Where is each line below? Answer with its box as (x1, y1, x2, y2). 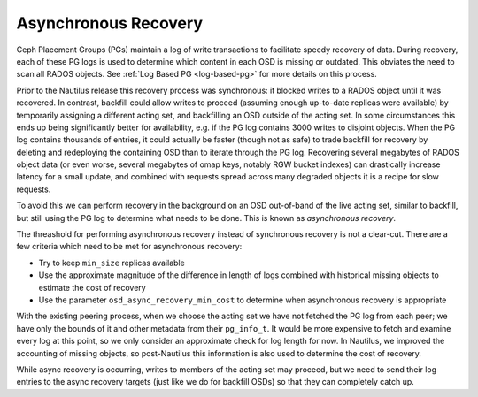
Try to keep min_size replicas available (38, 257, 185, 268)
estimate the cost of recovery (38, 282, 146, 293)
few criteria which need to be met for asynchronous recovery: (16, 241, 243, 252)
